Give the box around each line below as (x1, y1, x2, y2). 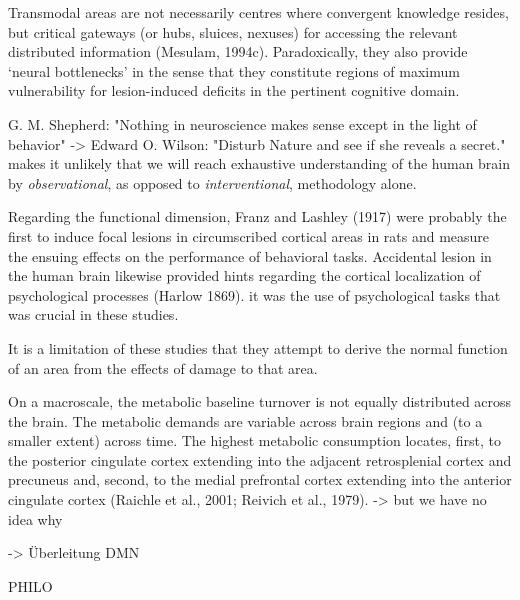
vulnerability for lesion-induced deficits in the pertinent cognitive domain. (8, 80, 460, 101)
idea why (8, 508, 63, 529)
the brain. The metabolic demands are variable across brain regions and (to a (8, 410, 483, 431)
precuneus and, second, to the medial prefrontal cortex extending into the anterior (8, 469, 512, 490)
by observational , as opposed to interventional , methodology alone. (8, 172, 417, 193)
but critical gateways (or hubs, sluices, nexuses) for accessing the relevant (8, 21, 458, 42)
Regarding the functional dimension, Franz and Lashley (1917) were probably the (8, 206, 507, 227)
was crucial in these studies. (8, 304, 179, 325)
